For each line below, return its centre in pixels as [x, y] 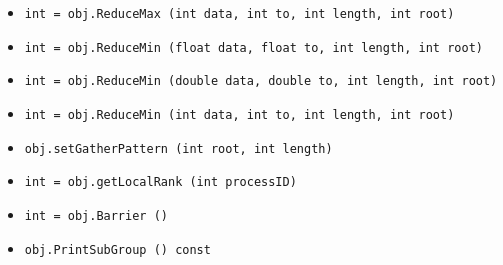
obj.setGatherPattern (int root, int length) [178, 148]
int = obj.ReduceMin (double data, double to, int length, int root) [261, 81]
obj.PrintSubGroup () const [117, 249]
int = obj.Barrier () [96, 215]
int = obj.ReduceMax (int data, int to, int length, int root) [239, 14]
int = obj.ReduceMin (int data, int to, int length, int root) [239, 114]
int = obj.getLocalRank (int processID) [160, 182]
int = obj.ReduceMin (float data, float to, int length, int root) [253, 47]
